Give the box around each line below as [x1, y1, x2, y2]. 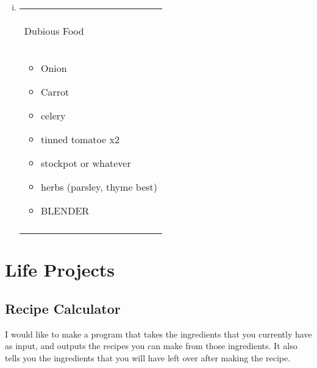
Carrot [40, 85, 69, 99]
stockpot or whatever [40, 156, 131, 170]
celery [40, 108, 66, 122]
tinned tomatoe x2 [40, 132, 119, 146]
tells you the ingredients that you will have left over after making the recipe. [5, 351, 291, 364]
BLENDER [40, 203, 90, 218]
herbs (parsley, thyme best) [40, 180, 158, 194]
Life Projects [5, 257, 115, 282]
